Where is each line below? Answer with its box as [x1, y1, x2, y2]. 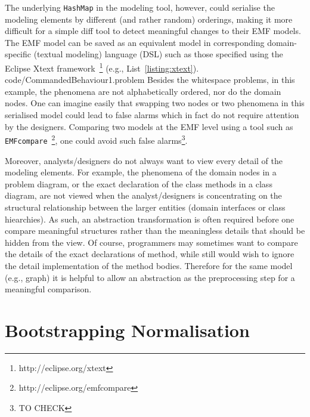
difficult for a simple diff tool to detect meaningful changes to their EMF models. [5, 24, 301, 37]
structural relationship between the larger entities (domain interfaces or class [5, 200, 286, 213]
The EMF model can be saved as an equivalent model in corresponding [5, 36, 265, 48]
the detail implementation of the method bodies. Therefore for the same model [5, 259, 293, 271]
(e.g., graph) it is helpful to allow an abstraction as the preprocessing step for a [5, 271, 295, 283]
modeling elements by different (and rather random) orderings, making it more [5, 13, 293, 25]
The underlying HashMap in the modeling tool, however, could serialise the [5, 1, 275, 13]
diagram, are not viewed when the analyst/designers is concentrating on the [5, 189, 282, 202]
